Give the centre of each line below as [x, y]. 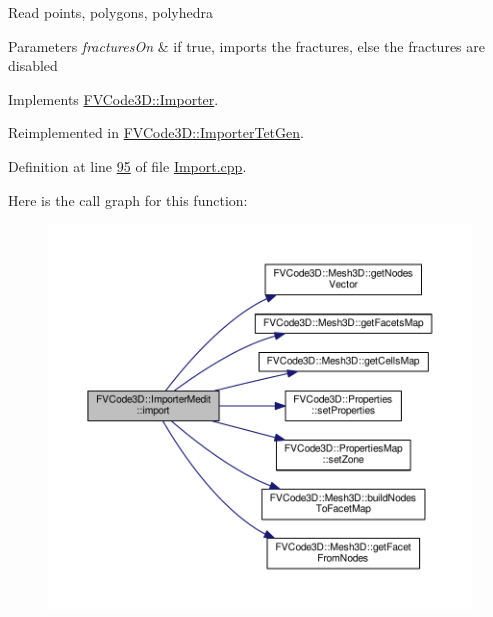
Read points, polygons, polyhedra [110, 12]
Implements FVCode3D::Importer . [113, 98]
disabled [33, 65]
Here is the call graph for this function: [128, 199]
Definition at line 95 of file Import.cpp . [127, 165]
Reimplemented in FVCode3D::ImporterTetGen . [156, 132]
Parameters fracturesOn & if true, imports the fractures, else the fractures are [246, 45]
